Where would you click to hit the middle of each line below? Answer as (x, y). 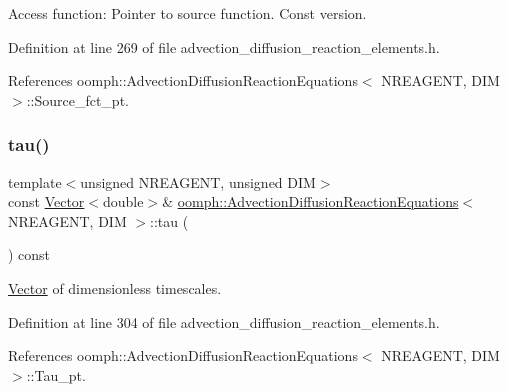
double (123, 201)
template (35, 181)
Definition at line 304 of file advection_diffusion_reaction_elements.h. (224, 321)
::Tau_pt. (56, 374)
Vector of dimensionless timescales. (115, 287)
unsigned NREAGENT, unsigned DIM (198, 181)
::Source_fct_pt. (77, 99)
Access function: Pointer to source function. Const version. (187, 13)
